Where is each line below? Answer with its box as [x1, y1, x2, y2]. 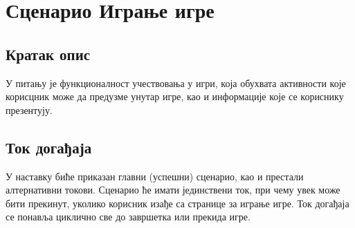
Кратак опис [6, 43, 91, 64]
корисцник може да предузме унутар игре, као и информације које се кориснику [6, 89, 344, 104]
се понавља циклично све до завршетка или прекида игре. [6, 209, 251, 224]
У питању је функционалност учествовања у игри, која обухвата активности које [6, 75, 346, 90]
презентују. [6, 102, 53, 117]
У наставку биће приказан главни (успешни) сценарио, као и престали [6, 169, 304, 183]
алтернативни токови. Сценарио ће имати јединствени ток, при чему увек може [6, 182, 340, 197]
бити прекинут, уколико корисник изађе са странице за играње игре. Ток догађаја [6, 196, 349, 210]
